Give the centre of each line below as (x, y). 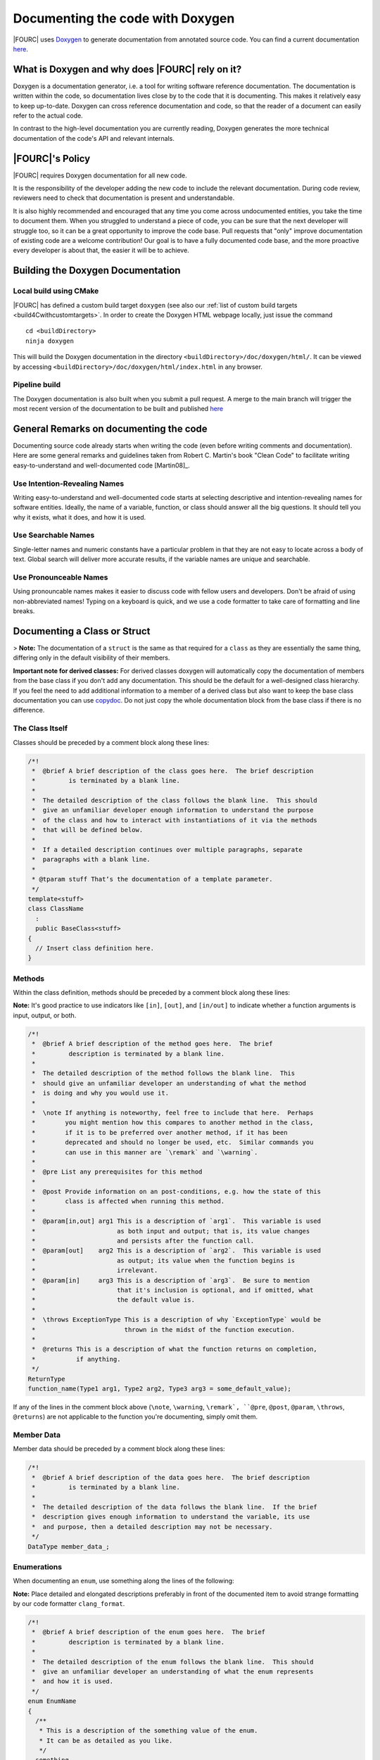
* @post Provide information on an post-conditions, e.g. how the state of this (177, 1192)
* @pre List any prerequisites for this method (117, 1172)
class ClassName (56, 909)
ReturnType (46, 1379)
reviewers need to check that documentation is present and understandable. (124, 198)
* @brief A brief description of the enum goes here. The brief (149, 1632)
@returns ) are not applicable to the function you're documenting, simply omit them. (135, 1417)
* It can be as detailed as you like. (106, 1740)
